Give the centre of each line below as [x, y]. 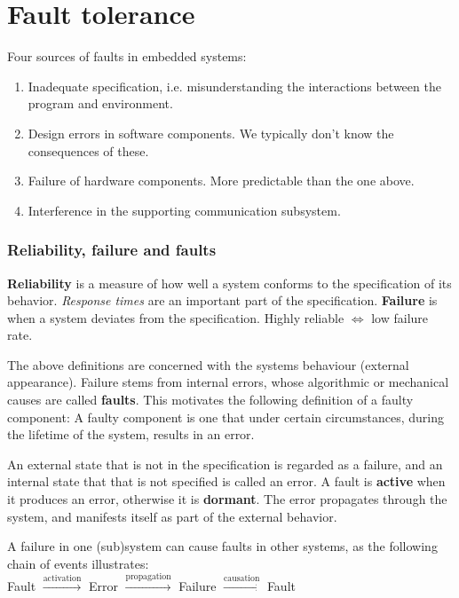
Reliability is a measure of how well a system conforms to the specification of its [229, 283]
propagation [148, 577]
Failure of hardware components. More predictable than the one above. [221, 181]
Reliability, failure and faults [112, 250]
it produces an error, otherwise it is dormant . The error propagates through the [227, 499]
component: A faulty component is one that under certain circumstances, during [226, 417]
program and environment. [100, 103]
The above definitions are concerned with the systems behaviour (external [208, 364]
